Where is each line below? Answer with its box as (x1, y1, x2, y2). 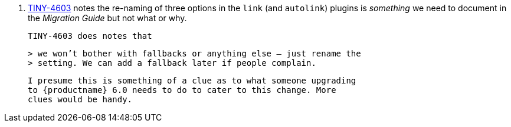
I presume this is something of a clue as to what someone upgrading (28, 76, 356, 85)
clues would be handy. (28, 95, 133, 104)
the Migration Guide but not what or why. (28, 13, 187, 23)
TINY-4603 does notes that (28, 31, 152, 41)
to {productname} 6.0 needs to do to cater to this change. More (28, 85, 336, 95)
